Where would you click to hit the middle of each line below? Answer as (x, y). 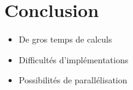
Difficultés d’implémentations (74, 59)
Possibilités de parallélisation (73, 80)
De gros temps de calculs (65, 39)
